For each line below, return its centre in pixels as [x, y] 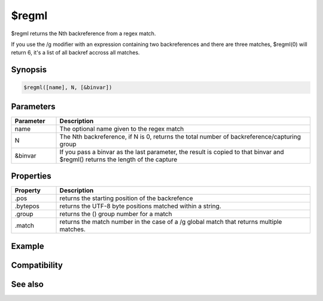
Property [28, 191]
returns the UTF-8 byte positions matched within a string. [140, 206]
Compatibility [37, 265]
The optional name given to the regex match [122, 128]
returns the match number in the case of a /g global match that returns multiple [171, 222]
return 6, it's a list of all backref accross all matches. [75, 53]
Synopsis [29, 70]
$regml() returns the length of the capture [118, 159]
